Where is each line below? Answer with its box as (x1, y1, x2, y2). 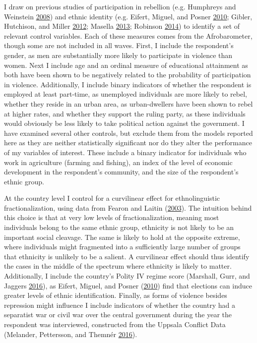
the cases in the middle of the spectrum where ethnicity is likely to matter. (4, 261, 232, 271)
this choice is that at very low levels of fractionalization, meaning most (4, 212, 219, 223)
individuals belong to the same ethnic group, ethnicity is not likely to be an (4, 222, 234, 232)
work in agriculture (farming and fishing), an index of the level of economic (4, 157, 233, 167)
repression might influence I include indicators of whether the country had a (4, 299, 235, 310)
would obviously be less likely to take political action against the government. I (4, 118, 245, 128)
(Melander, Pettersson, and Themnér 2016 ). (4, 329, 137, 339)
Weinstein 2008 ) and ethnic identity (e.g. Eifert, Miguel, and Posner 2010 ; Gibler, (4, 11, 253, 21)
